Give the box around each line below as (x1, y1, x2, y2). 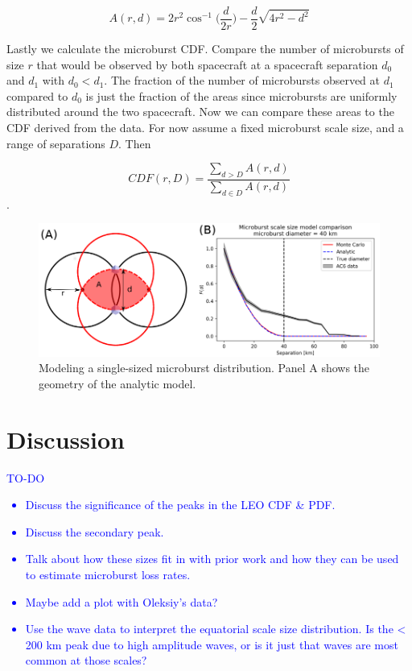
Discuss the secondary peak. (25, 523, 164, 540)
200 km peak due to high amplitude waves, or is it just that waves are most (25, 636, 398, 652)
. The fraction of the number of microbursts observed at (104, 72, 381, 89)
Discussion (6, 422, 125, 455)
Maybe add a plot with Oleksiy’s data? (25, 593, 218, 610)
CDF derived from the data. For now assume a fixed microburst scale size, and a (6, 119, 404, 136)
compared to (6, 87, 68, 104)
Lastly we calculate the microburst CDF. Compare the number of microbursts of (6, 40, 404, 57)
